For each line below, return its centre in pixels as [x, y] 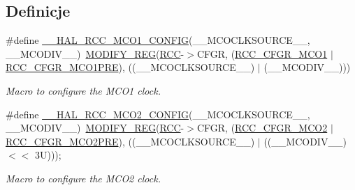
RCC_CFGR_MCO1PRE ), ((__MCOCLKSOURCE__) [130, 67]
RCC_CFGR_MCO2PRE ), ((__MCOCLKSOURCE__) [130, 141]
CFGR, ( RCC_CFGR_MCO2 [262, 128]
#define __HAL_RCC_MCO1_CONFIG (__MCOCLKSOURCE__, [158, 40]
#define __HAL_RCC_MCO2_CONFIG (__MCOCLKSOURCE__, [158, 114]
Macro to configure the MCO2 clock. [83, 178]
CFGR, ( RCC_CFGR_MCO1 [262, 53]
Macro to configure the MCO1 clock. [83, 90]
